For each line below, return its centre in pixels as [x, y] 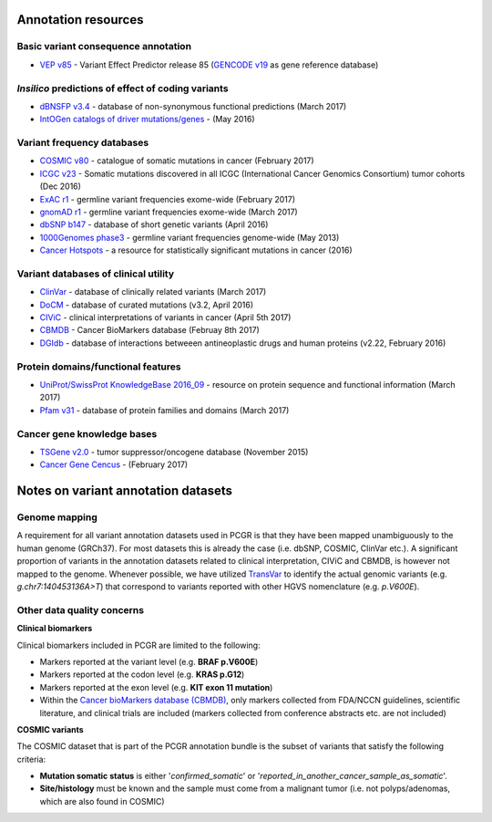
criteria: [31, 759]
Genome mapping [57, 517]
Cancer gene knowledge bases [87, 433]
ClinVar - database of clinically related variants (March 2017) [153, 292]
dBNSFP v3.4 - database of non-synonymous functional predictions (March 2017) [193, 106]
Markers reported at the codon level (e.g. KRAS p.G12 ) [142, 674]
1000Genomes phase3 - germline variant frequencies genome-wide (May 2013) [190, 237]
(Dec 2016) [61, 186]
